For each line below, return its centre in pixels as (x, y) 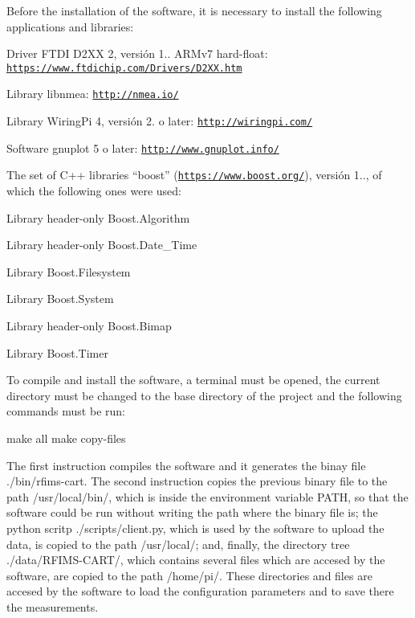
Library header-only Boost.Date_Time (102, 245)
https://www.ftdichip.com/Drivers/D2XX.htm (124, 68)
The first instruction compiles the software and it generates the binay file (186, 465)
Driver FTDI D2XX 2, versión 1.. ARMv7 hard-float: (137, 53)
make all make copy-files (66, 438)
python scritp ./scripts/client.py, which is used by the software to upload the (195, 528)
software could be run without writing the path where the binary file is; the (192, 512)
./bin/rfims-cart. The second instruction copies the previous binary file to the (197, 481)
